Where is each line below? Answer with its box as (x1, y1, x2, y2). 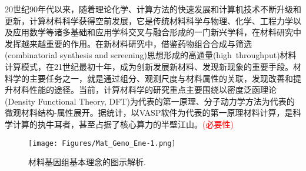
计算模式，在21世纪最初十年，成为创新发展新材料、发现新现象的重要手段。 (5, 60, 293, 72)
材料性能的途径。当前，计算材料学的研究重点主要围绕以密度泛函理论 (12, 83, 277, 96)
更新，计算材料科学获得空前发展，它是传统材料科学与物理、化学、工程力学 (5, 14, 293, 26)
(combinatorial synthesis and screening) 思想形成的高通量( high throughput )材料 (5, 49, 297, 61)
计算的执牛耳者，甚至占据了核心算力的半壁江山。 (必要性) (12, 118, 234, 130)
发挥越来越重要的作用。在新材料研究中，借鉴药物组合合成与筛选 (5, 37, 252, 49)
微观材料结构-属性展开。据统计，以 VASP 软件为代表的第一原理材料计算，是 (5, 106, 293, 119)
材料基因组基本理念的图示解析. (28, 156, 146, 168)
